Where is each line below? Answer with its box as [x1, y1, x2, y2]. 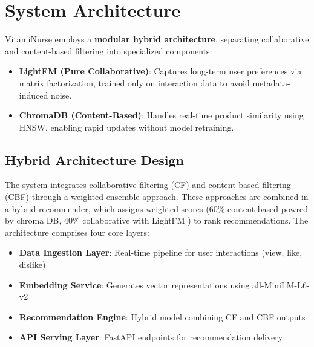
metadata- [252, 76, 290, 89]
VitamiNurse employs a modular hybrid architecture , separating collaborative [5, 33, 309, 45]
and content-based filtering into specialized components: [5, 44, 212, 57]
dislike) [19, 258, 46, 271]
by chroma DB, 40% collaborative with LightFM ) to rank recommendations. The [5, 214, 309, 227]
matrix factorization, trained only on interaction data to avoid [19, 76, 250, 89]
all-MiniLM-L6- [252, 278, 310, 291]
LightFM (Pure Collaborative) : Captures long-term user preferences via [19, 65, 302, 77]
